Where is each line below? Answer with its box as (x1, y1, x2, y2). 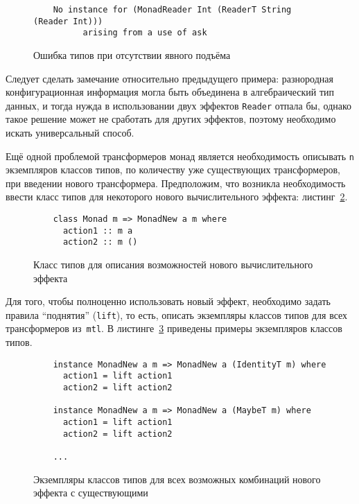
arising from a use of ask (82, 28, 207, 38)
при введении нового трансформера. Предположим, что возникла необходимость (6, 175, 346, 190)
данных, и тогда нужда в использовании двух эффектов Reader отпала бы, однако (6, 98, 352, 112)
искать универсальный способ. (6, 125, 134, 139)
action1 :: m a (62, 225, 133, 236)
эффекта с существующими (33, 485, 148, 500)
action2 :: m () (62, 237, 138, 247)
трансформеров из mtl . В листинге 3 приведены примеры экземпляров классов (6, 321, 342, 336)
